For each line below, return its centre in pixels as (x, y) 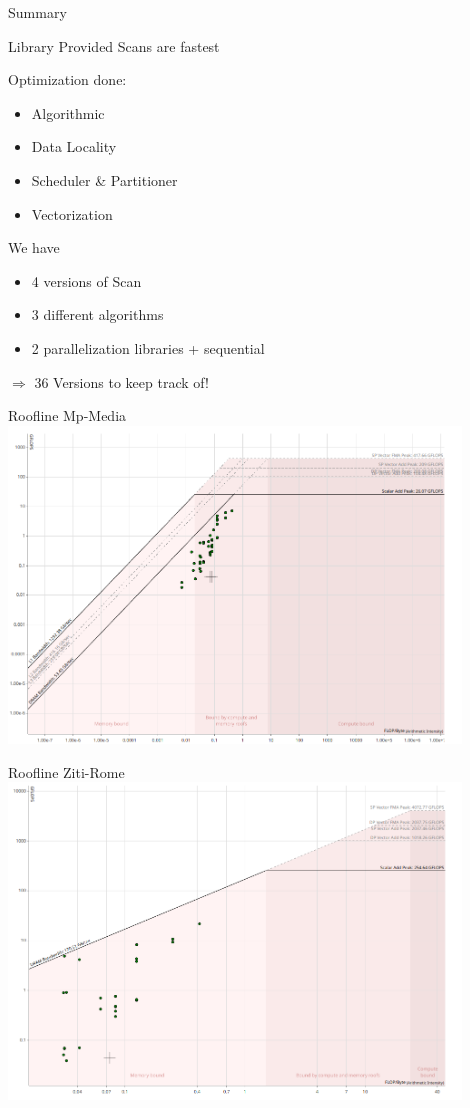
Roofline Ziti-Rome (66, 771)
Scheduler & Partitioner (104, 179)
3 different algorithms (97, 314)
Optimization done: (67, 79)
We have (34, 247)
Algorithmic (68, 112)
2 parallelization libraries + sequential (148, 347)
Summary (37, 12)
